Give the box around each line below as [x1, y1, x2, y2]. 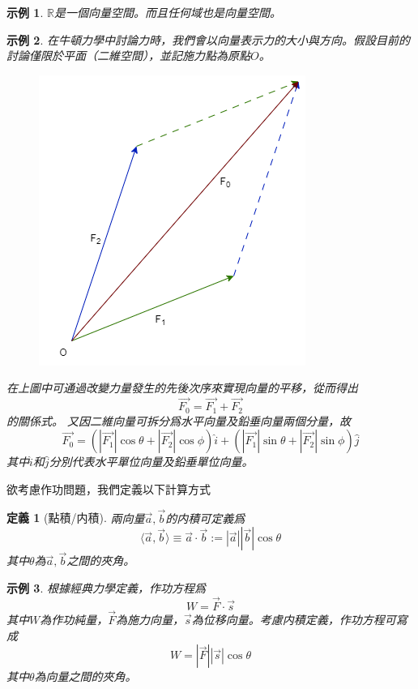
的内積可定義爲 [165, 509, 245, 526]
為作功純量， [40, 611, 109, 628]
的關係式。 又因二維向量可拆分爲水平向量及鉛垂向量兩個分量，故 [6, 412, 352, 429]
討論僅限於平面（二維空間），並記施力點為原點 [6, 47, 250, 64]
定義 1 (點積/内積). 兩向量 [6, 509, 145, 526]
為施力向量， [116, 611, 184, 628]
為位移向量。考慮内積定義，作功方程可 [191, 611, 396, 628]
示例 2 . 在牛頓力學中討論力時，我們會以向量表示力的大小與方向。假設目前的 [6, 31, 410, 48]
